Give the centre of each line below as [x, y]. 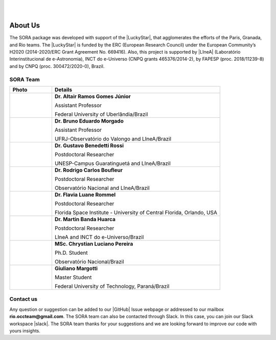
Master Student [73, 277]
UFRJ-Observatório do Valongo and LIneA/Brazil [113, 139]
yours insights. [25, 331]
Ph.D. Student [71, 253]
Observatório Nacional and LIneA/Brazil [102, 188]
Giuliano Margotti [76, 268]
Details [63, 90]
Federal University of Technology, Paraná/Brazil [112, 286]
